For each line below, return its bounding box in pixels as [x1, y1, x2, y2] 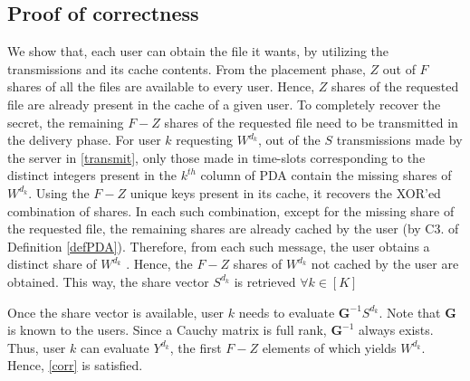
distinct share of [7, 254, 97, 273]
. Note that [379, 302, 441, 321]
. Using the [28, 183, 90, 202]
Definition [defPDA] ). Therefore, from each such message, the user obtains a [7, 236, 430, 255]
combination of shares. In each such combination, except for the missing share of [7, 201, 455, 220]
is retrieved [234, 271, 296, 291]
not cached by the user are [311, 254, 459, 273]
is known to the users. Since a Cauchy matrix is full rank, [7, 320, 327, 339]
